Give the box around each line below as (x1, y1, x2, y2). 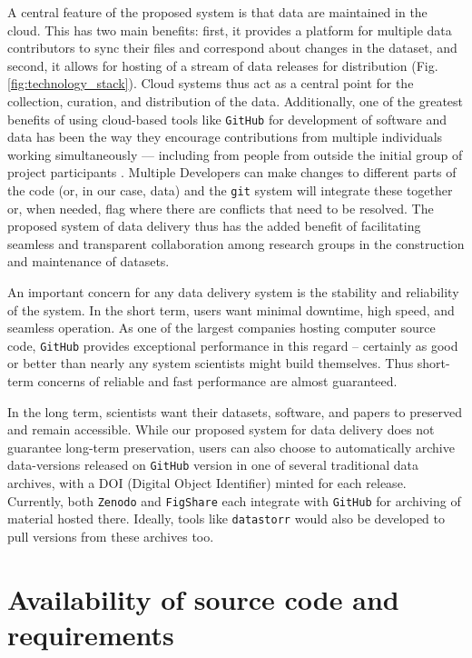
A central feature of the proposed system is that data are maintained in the (7, 3, 428, 21)
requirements (7, 615, 174, 653)
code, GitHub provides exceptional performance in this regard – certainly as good (7, 335, 458, 354)
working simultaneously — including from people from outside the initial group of (7, 145, 463, 164)
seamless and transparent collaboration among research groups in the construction (7, 234, 465, 253)
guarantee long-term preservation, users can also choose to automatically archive (7, 437, 455, 456)
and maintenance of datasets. (7, 252, 170, 271)
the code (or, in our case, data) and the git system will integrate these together (7, 181, 453, 199)
